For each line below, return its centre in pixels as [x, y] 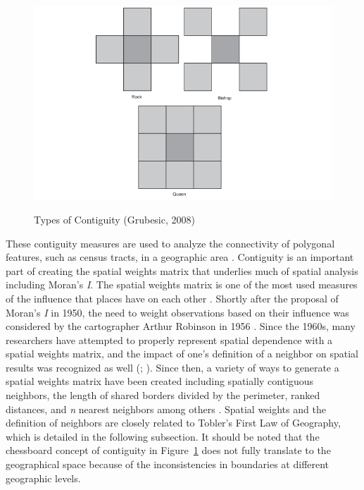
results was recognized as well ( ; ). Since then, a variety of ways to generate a [172, 367]
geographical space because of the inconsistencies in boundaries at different [168, 464]
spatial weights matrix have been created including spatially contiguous [160, 381]
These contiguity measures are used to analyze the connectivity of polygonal [170, 243]
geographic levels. [43, 478]
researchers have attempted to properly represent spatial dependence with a [169, 339]
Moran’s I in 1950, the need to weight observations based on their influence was [177, 312]
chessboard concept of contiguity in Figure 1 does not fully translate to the [168, 450]
